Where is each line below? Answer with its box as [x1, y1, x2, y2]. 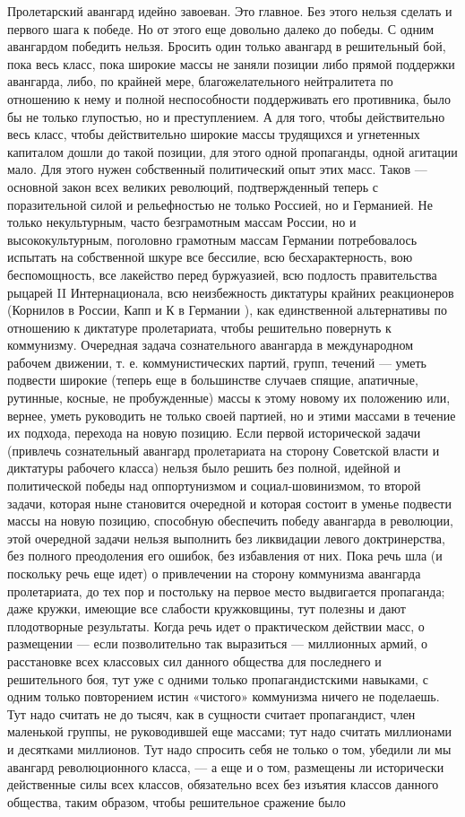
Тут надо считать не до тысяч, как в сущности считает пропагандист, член [7, 704, 416, 723]
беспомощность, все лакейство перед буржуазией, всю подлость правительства [7, 265, 437, 283]
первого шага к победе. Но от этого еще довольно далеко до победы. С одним [7, 19, 435, 38]
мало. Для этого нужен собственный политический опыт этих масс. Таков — [7, 160, 427, 178]
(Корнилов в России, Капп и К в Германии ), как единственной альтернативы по [7, 300, 448, 319]
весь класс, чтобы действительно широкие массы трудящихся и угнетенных [7, 125, 420, 143]
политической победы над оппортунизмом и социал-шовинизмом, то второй [7, 476, 421, 495]
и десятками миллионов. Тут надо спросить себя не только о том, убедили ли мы [7, 739, 452, 758]
